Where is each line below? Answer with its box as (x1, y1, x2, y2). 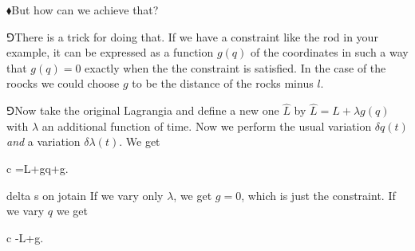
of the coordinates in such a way (250, 44, 409, 61)
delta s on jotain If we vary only (6, 186, 164, 203)
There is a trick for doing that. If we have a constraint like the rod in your (14, 28, 378, 45)
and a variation (6, 133, 81, 150)
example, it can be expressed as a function (6, 44, 214, 61)
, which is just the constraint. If (241, 186, 396, 203)
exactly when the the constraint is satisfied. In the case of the (85, 59, 386, 76)
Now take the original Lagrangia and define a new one (14, 102, 279, 119)
